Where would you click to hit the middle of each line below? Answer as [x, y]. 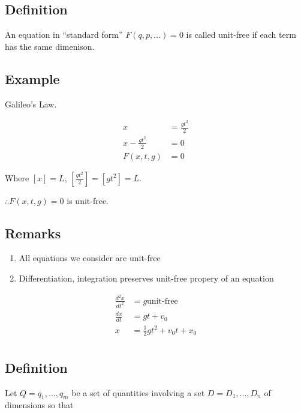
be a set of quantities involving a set [138, 392]
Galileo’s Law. [31, 104]
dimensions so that [39, 405]
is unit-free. [88, 200]
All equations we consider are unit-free [90, 258]
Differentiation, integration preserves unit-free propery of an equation [146, 278]
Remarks [33, 233]
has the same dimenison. [50, 46]
